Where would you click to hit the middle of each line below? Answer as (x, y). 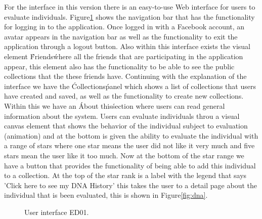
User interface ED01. (57, 212)
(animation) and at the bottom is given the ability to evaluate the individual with (131, 135)
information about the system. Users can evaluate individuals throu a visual (122, 116)
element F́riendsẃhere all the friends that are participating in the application (124, 56)
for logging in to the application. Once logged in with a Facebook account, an (124, 27)
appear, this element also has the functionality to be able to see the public (119, 66)
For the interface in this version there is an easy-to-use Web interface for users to (130, 7)
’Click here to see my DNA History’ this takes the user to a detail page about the (130, 185)
